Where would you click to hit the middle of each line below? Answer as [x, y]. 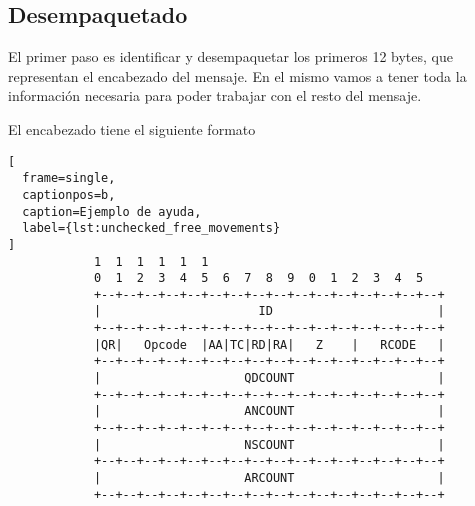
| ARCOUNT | [269, 478]
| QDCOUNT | [269, 378]
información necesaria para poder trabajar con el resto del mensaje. [215, 95]
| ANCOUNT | [269, 411]
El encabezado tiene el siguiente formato [132, 128]
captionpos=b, [69, 194]
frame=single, [69, 178]
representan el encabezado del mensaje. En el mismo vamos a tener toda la [237, 75]
